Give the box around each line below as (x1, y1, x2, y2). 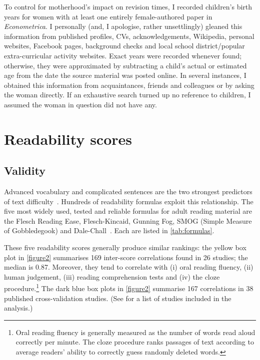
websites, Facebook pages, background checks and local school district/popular (4, 40, 245, 51)
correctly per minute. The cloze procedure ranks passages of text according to (15, 337, 254, 347)
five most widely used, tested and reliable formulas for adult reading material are (4, 206, 252, 216)
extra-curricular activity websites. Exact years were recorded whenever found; (4, 50, 242, 60)
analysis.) (4, 303, 33, 313)
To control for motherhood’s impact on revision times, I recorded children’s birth (4, 1, 252, 11)
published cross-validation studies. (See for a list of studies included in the (4, 293, 231, 303)
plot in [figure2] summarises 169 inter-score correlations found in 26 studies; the (4, 252, 248, 262)
